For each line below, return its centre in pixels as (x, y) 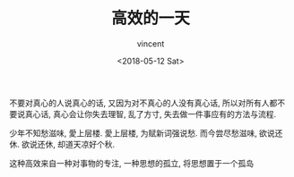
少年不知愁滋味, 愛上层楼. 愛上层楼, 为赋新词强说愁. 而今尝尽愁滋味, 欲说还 (146, 133)
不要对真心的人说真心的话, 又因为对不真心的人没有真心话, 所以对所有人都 (143, 103)
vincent (151, 43)
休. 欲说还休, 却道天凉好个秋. (62, 144)
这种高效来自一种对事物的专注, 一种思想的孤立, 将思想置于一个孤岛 (131, 163)
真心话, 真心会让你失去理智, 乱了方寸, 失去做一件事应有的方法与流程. (150, 114)
